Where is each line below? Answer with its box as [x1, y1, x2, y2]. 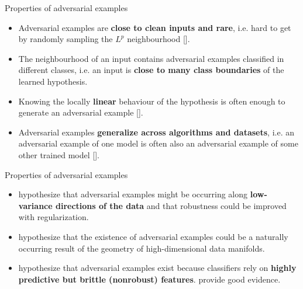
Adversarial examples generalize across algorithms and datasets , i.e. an [18, 126, 294, 138]
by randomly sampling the [18, 33, 113, 45]
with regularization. [18, 211, 89, 223]
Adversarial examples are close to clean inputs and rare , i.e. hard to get [18, 21, 291, 33]
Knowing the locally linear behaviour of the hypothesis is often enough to [18, 95, 285, 107]
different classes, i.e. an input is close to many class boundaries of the [18, 64, 284, 76]
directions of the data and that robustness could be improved [55, 199, 287, 211]
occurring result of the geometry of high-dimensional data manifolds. [18, 242, 265, 254]
